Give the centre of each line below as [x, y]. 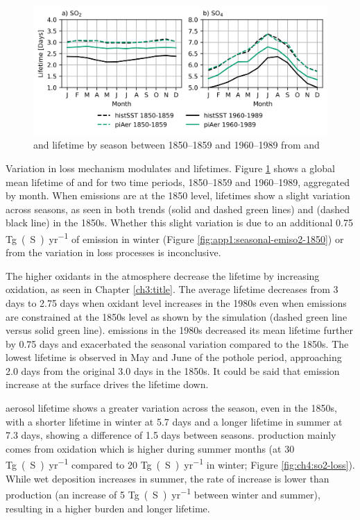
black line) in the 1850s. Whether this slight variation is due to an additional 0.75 [179, 223]
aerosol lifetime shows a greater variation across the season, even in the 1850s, [171, 408]
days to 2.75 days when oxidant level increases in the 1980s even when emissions [176, 302]
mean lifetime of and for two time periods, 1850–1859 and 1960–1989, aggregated [178, 182]
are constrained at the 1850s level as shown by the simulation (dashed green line [177, 316]
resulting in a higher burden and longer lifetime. [108, 508]
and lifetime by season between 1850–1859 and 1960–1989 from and [177, 145]
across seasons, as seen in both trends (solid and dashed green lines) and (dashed [178, 209]
